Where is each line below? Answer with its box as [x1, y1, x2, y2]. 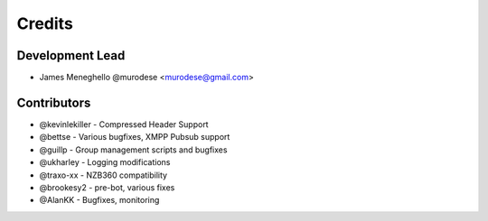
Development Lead [16, 48, 126, 63]
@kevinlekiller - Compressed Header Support [39, 118, 209, 130]
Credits [16, 14, 74, 33]
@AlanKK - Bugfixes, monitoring [39, 195, 160, 206]
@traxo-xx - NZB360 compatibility [39, 170, 167, 180]
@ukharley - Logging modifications [39, 157, 171, 168]
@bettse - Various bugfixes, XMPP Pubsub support [39, 132, 230, 143]
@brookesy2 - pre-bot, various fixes [39, 181, 175, 193]
